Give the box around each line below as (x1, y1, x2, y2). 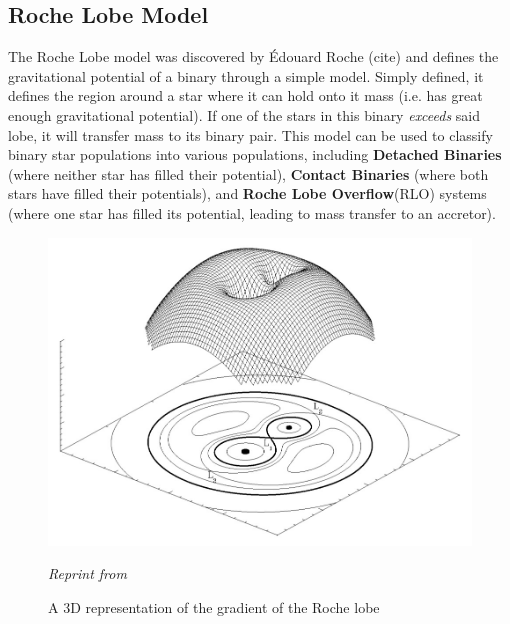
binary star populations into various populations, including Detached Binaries (8, 144, 502, 165)
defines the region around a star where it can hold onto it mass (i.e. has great (8, 85, 483, 106)
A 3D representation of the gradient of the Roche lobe (48, 596, 380, 617)
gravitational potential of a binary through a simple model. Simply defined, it (8, 65, 484, 86)
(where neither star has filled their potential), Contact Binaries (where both (8, 163, 489, 184)
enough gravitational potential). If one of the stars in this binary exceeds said (8, 104, 481, 125)
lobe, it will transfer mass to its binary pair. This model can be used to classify (8, 124, 493, 145)
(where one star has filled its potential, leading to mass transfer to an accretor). (8, 202, 496, 223)
